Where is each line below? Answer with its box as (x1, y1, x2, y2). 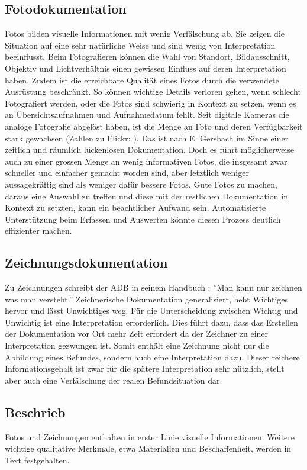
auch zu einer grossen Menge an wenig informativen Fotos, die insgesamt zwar (5, 154, 287, 167)
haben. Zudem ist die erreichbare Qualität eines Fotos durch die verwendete (5, 73, 279, 86)
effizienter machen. (5, 224, 72, 237)
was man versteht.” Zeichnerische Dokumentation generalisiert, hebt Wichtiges (5, 292, 289, 305)
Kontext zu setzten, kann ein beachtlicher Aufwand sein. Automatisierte (5, 201, 266, 214)
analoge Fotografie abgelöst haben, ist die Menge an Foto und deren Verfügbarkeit (5, 120, 303, 132)
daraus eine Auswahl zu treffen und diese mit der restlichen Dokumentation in (5, 189, 288, 202)
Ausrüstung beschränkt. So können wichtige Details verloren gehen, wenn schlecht (5, 85, 301, 98)
